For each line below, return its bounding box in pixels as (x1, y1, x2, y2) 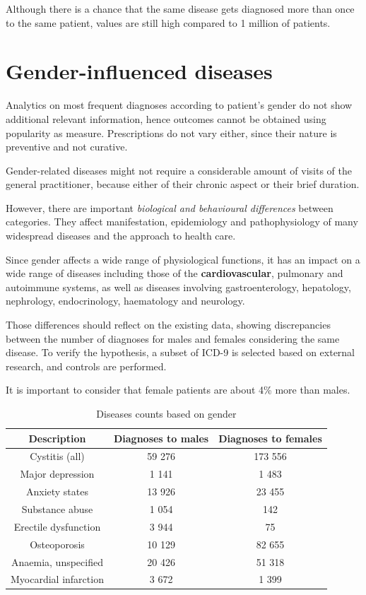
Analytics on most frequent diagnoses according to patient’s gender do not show (6, 98, 353, 112)
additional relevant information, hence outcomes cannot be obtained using (6, 111, 326, 126)
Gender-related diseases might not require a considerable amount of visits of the (6, 163, 352, 177)
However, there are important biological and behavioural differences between (6, 200, 333, 215)
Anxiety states (25, 484, 88, 499)
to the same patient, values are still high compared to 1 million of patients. (6, 15, 331, 30)
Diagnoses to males (113, 430, 209, 445)
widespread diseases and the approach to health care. (6, 228, 236, 243)
